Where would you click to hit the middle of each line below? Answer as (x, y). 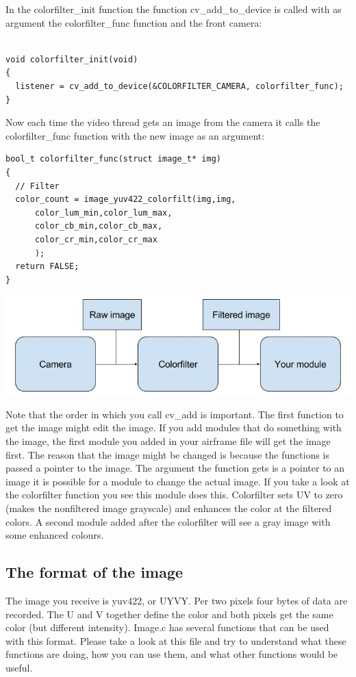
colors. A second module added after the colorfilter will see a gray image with (168, 521)
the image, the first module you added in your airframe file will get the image (168, 441)
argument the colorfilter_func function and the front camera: (134, 22)
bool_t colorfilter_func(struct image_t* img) (113, 159)
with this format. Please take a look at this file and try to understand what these (176, 640)
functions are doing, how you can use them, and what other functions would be (172, 654)
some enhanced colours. (55, 535)
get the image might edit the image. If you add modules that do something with (174, 427)
